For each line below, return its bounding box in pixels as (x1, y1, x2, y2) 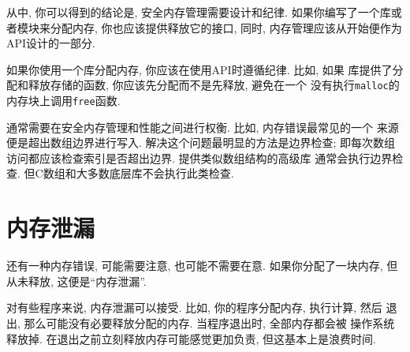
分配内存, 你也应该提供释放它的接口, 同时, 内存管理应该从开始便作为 (50, 19, 402, 36)
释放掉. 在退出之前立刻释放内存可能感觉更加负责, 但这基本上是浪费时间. (6, 330, 376, 346)
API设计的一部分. (6, 35, 95, 51)
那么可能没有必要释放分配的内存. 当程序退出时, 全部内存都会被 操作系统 (24, 314, 395, 331)
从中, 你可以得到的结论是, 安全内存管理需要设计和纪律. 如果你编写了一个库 (6, 4, 391, 20)
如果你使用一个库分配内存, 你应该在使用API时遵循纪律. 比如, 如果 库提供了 (6, 61, 393, 77)
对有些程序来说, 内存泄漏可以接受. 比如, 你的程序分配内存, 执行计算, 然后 (6, 299, 382, 316)
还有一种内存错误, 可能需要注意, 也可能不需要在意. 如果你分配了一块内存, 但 (6, 257, 398, 274)
